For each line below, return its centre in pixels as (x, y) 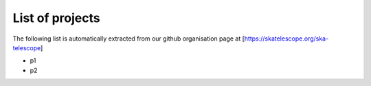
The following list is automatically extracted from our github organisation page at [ (129, 39)
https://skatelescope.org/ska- (286, 39)
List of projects (56, 18)
